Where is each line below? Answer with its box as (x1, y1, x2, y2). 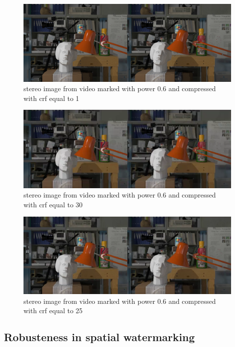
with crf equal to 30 (23, 199, 83, 209)
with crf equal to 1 (23, 93, 79, 103)
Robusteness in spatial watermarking (4, 329, 195, 345)
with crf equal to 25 (23, 305, 83, 316)
